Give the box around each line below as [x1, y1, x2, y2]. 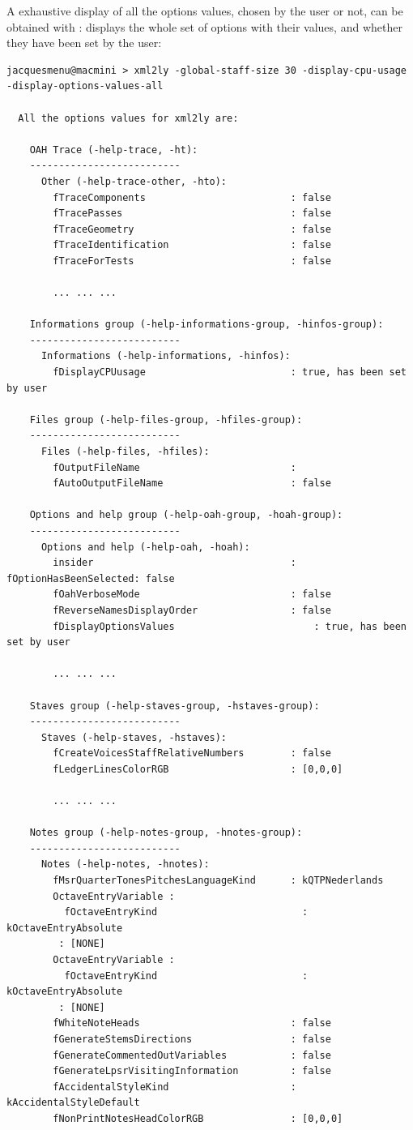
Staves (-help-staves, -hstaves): [40, 731, 228, 743]
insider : [53, 557, 296, 569]
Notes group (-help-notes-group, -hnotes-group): [29, 827, 303, 839]
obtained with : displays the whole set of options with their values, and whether [6, 18, 402, 35]
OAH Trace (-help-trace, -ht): [29, 143, 198, 156]
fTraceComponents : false [53, 191, 331, 203]
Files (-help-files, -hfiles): [40, 446, 210, 458]
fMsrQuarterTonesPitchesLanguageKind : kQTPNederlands [53, 875, 384, 887]
